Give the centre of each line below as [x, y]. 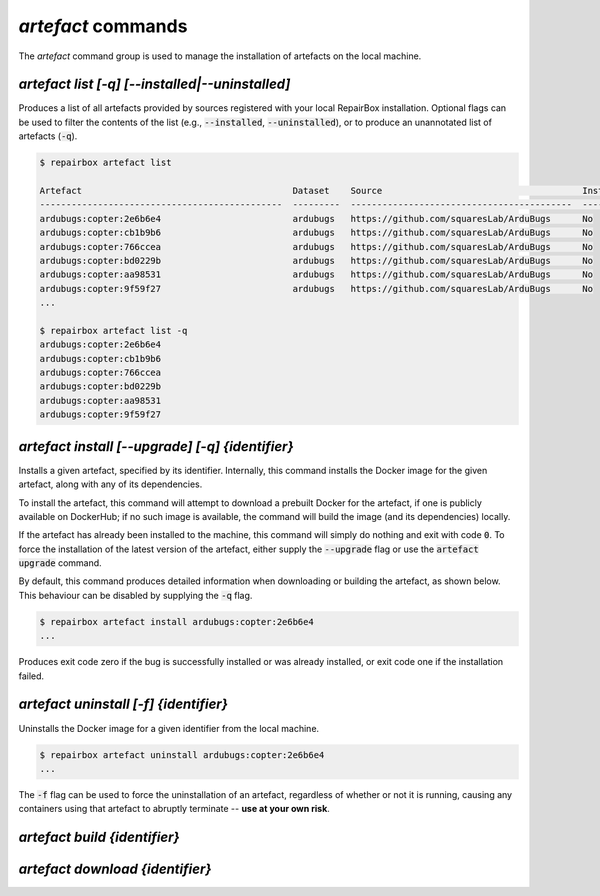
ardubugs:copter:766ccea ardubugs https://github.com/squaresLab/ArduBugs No [316, 246]
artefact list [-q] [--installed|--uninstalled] [154, 84]
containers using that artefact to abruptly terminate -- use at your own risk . [174, 809]
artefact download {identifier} [115, 869]
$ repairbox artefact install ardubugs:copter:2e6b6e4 [176, 621]
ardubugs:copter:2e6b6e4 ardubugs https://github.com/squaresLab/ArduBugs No [316, 218]
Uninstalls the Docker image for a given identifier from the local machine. [169, 728]
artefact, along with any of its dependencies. [110, 484]
